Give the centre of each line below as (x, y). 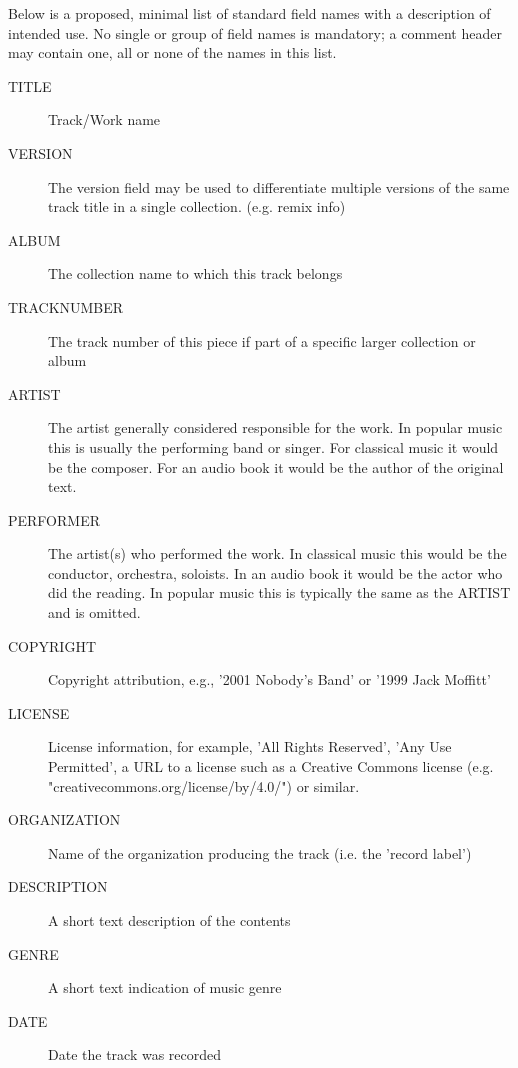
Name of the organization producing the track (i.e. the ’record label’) (260, 852)
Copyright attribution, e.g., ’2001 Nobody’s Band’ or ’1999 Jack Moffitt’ (269, 679)
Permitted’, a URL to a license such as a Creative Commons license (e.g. (271, 766)
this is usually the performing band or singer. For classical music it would (273, 446)
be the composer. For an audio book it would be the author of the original (276, 466)
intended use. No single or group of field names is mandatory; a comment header (255, 32)
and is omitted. (94, 612)
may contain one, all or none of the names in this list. (172, 52)
